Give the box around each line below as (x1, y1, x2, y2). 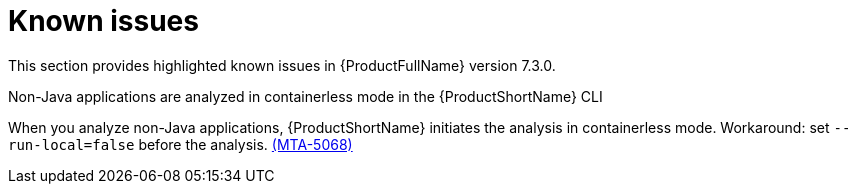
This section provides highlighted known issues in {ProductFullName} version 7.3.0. (8, 56, 556, 74)
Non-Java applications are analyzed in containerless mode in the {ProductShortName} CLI (8, 87, 603, 105)
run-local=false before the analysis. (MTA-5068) (8, 135, 353, 153)
